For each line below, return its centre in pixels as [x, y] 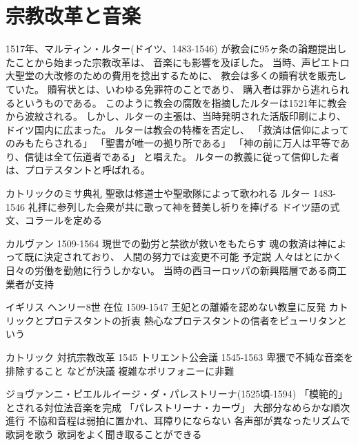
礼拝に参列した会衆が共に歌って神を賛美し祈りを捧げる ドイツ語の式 [184, 206]
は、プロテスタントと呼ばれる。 [78, 170]
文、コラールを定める [54, 220]
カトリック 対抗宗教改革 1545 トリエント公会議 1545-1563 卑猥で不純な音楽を [179, 357]
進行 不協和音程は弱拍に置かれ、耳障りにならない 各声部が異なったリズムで [178, 421]
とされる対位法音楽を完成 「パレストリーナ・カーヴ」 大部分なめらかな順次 [178, 407]
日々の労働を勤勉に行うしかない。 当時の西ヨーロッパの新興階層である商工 [176, 270]
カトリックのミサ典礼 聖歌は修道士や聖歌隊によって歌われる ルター [158, 193]
